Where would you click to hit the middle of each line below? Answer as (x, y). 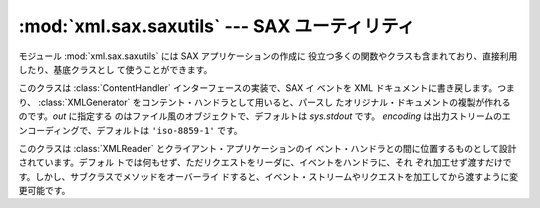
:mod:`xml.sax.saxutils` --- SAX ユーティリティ (216, 26)
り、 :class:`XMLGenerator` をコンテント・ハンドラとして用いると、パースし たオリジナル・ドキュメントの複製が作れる (264, 102)
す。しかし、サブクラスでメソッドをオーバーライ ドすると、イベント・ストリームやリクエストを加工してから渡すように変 (268, 176)
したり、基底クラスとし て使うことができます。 (115, 69)
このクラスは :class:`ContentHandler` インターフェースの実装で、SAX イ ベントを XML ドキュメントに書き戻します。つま (266, 88)
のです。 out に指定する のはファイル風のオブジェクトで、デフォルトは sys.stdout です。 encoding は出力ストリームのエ (265, 116)
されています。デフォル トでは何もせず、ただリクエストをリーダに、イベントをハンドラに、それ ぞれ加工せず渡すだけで (265, 162)
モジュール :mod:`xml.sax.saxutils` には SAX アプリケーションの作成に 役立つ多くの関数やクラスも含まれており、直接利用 (268, 56)
